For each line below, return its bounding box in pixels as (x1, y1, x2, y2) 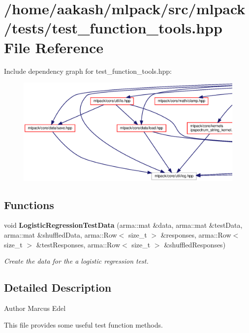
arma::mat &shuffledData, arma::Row (4, 230, 117, 240)
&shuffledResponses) (164, 239, 226, 249)
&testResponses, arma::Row (36, 239, 121, 249)
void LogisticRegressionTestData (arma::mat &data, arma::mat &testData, (4, 220, 243, 230)
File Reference (4, 37, 104, 57)
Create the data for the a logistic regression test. (4, 256, 149, 266)
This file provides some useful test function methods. (4, 319, 163, 330)
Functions (4, 197, 54, 212)
